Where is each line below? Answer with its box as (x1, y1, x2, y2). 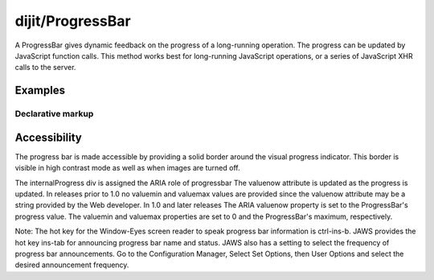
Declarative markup (14, 109, 94, 120)
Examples (14, 84, 66, 97)
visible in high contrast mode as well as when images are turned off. (14, 163, 240, 173)
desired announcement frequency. (14, 260, 129, 270)
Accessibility (14, 130, 82, 144)
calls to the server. (14, 63, 76, 72)
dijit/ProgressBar (14, 12, 132, 30)
